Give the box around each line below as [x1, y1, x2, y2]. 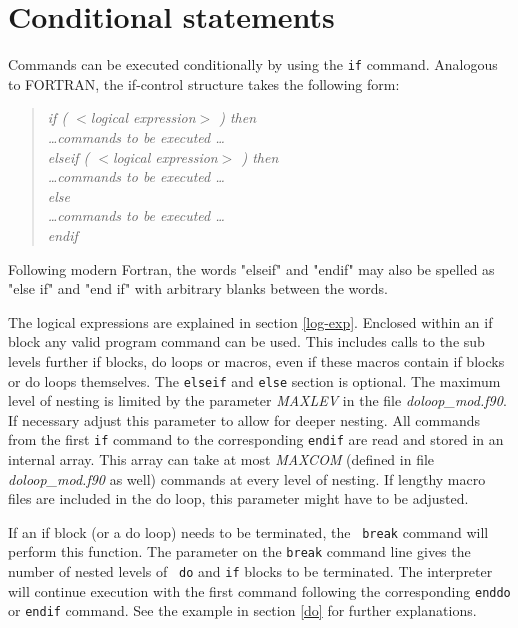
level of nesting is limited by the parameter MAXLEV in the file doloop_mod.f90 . [8, 390, 507, 411]
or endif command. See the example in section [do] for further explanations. [8, 600, 477, 621]
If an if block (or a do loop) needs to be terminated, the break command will [8, 521, 489, 542]
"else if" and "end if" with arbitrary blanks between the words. [8, 278, 388, 299]
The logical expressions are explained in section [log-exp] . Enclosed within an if [8, 311, 493, 332]
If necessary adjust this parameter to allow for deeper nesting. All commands [8, 409, 480, 430]
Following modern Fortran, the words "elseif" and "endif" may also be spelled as [8, 258, 495, 279]
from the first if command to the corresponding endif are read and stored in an [8, 429, 504, 450]
